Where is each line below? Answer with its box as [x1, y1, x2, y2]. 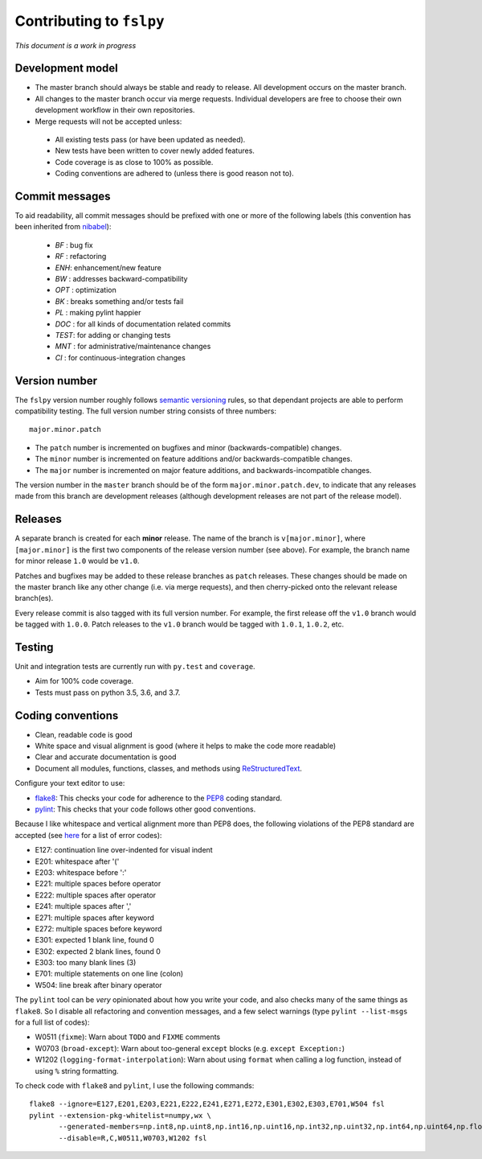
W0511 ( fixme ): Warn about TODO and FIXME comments [35, 1032, 221, 1042]
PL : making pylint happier [55, 308, 141, 318]
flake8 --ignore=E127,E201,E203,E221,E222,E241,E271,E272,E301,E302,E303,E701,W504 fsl [29, 1099, 386, 1109]
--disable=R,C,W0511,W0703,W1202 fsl [59, 1133, 208, 1142]
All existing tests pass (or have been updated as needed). [55, 135, 246, 145]
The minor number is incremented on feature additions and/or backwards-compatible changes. [35, 454, 353, 464]
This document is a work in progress [14, 40, 137, 50]
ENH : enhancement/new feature [55, 262, 162, 273]
